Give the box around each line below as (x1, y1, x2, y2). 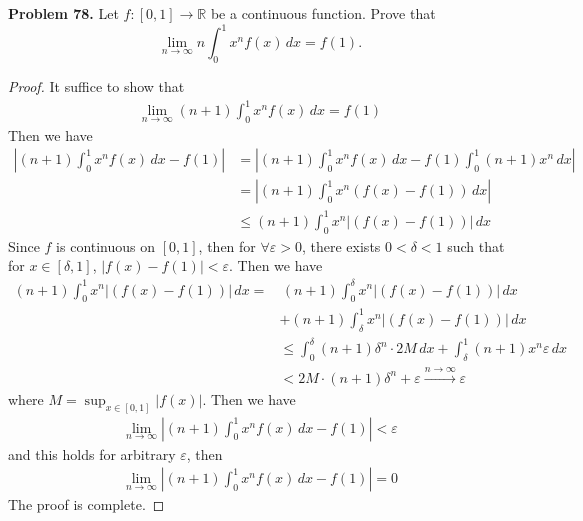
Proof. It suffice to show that (8, 75, 185, 96)
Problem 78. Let (8, 3, 119, 23)
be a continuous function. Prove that (210, 3, 436, 23)
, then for (198, 235, 256, 256)
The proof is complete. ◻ (8, 494, 165, 515)
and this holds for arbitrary (8, 443, 176, 464)
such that (447, 235, 505, 256)
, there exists (302, 235, 381, 256)
